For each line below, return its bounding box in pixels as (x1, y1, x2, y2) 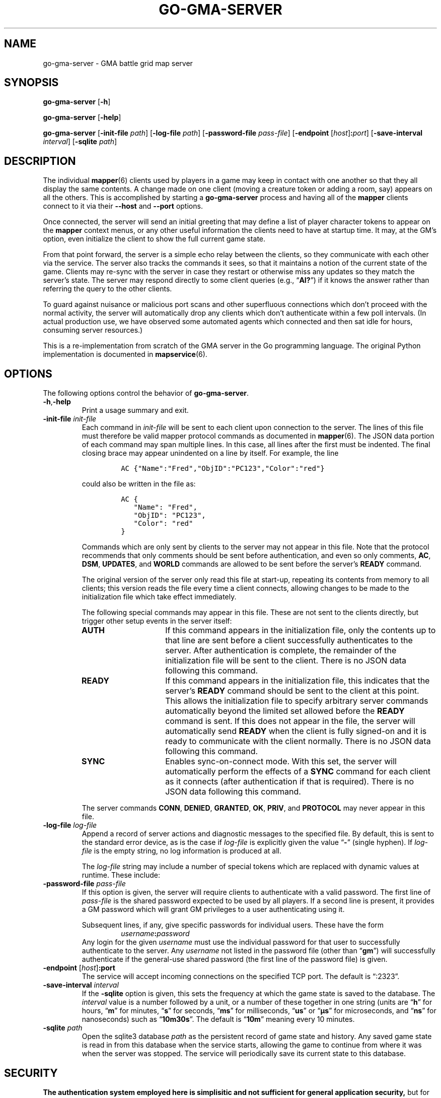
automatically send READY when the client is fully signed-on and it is (165, 726, 427, 737)
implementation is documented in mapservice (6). (43, 350, 207, 359)
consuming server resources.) (43, 326, 143, 335)
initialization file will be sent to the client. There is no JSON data (165, 655, 406, 666)
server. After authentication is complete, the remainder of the (165, 645, 397, 656)
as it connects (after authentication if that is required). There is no (165, 776, 414, 787)
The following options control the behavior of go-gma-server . (43, 389, 249, 398)
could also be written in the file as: (82, 479, 196, 489)
